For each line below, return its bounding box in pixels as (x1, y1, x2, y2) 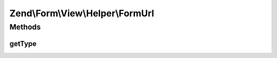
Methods (9, 22, 41, 32)
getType (9, 39, 37, 48)
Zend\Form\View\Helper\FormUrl (9, 8, 154, 19)
